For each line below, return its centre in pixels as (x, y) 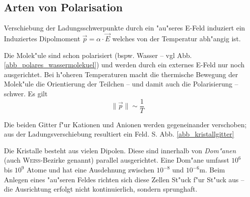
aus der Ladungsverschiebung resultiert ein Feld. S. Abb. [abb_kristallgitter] (119, 134)
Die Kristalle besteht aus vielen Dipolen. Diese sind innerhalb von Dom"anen (120, 150)
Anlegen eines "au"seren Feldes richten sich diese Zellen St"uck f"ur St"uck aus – (124, 179)
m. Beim (212, 170)
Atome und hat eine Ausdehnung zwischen (91, 170)
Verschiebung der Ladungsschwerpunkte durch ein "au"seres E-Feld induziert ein (125, 28)
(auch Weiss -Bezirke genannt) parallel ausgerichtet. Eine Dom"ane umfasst (117, 160)
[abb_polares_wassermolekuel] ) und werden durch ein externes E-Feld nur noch (124, 65)
